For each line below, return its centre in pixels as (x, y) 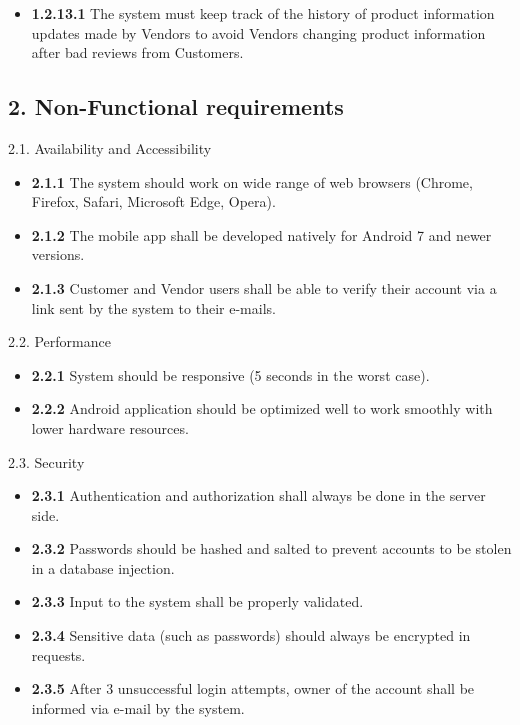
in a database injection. (103, 567)
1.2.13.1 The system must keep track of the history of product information (263, 13)
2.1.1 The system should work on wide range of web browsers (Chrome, (252, 181)
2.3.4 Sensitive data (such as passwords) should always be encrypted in (251, 635)
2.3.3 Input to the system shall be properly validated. (197, 601)
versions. (58, 254)
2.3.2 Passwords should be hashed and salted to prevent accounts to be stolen (271, 548)
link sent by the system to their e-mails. (153, 307)
